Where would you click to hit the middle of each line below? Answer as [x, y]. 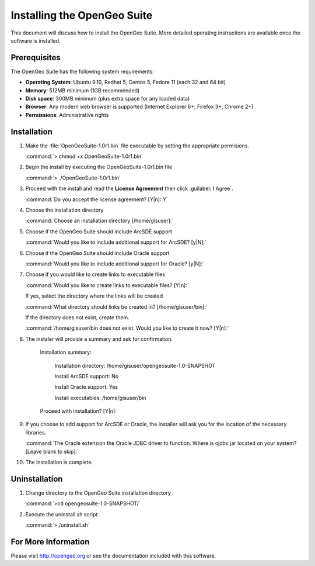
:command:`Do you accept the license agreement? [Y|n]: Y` [97, 199]
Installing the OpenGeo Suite [82, 15]
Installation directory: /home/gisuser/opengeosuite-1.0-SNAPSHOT [135, 365]
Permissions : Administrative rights [67, 115]
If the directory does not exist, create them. [77, 317]
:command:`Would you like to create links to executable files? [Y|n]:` [107, 285]
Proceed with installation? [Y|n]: [78, 411]
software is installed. [36, 40]
